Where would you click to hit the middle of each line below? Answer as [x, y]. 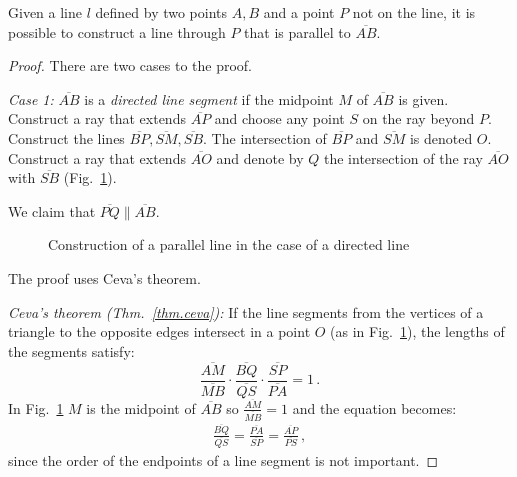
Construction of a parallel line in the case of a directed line [229, 244]
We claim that [52, 210]
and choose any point [279, 118]
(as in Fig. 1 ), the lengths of [417, 331]
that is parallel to [297, 31]
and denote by [260, 157]
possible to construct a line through [117, 31]
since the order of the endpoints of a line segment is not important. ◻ [223, 460]
